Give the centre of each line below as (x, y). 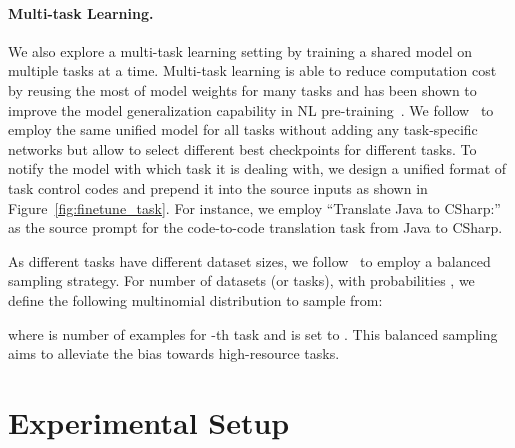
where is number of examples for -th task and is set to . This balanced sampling (253, 333)
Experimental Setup (149, 421)
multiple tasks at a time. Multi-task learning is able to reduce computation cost (252, 70)
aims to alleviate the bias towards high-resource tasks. (174, 353)
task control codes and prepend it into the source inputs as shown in (218, 187)
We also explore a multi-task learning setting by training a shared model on (240, 50)
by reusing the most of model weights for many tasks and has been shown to (242, 89)
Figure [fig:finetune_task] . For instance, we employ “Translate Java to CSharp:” (254, 207)
